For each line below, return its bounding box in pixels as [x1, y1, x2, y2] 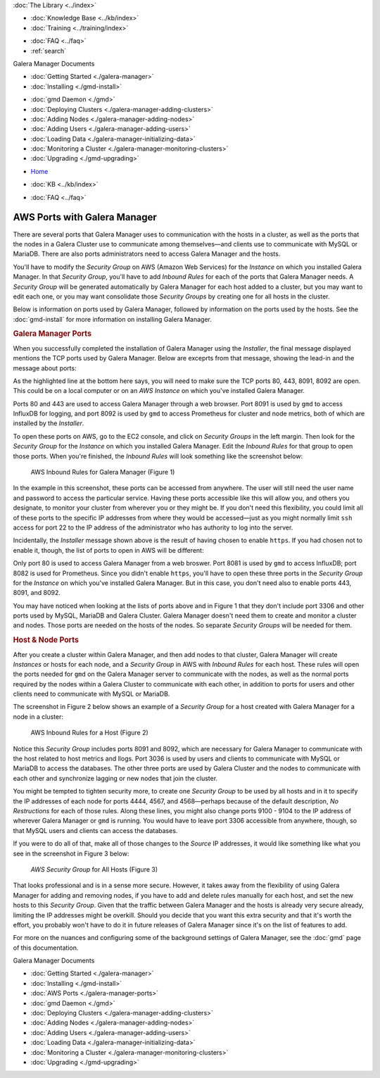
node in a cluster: [13, 712, 63, 721]
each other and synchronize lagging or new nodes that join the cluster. [13, 774, 218, 782]
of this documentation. [13, 944, 79, 952]
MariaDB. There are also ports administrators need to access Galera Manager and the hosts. [13, 250, 281, 258]
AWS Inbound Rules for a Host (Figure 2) [30, 729, 149, 737]
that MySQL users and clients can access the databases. [13, 826, 178, 834]
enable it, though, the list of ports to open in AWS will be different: [13, 546, 204, 554]
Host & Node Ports [13, 635, 79, 645]
